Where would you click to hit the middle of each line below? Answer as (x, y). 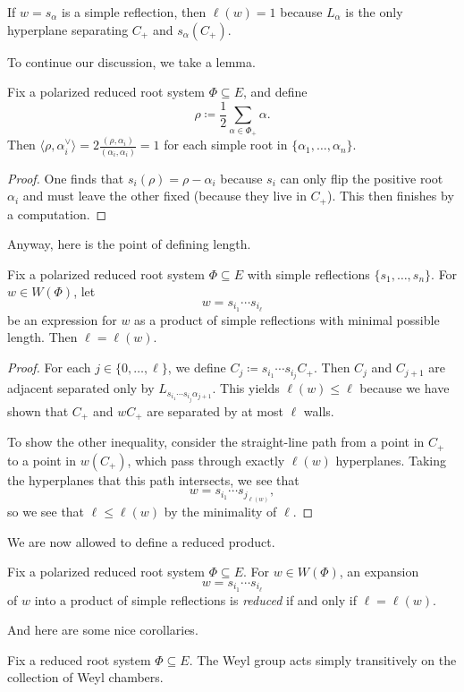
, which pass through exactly (206, 460)
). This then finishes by (391, 196)
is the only (374, 12)
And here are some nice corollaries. (103, 630)
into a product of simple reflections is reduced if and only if (195, 599)
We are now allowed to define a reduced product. (141, 541)
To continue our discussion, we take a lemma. (131, 61)
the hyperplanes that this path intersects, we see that (153, 479)
